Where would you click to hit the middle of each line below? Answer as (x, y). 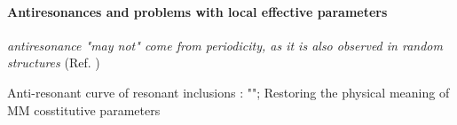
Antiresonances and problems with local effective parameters (197, 11)
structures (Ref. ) (54, 62)
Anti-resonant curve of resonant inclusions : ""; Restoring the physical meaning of (228, 92)
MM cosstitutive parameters (84, 109)
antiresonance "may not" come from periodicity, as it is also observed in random (225, 45)
